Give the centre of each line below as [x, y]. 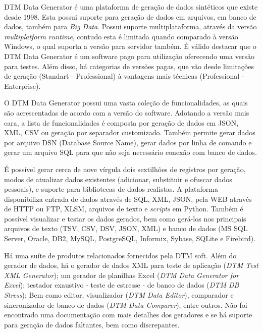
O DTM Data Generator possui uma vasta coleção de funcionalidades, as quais [126, 103]
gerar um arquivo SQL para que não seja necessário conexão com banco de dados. [130, 152]
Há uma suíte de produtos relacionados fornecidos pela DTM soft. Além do [120, 255]
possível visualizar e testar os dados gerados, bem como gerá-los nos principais [125, 218]
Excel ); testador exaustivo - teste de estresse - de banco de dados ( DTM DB [122, 285]
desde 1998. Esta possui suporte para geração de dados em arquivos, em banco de [130, 16]
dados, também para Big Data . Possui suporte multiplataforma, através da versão [130, 26]
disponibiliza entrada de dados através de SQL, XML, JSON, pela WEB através [128, 199]
